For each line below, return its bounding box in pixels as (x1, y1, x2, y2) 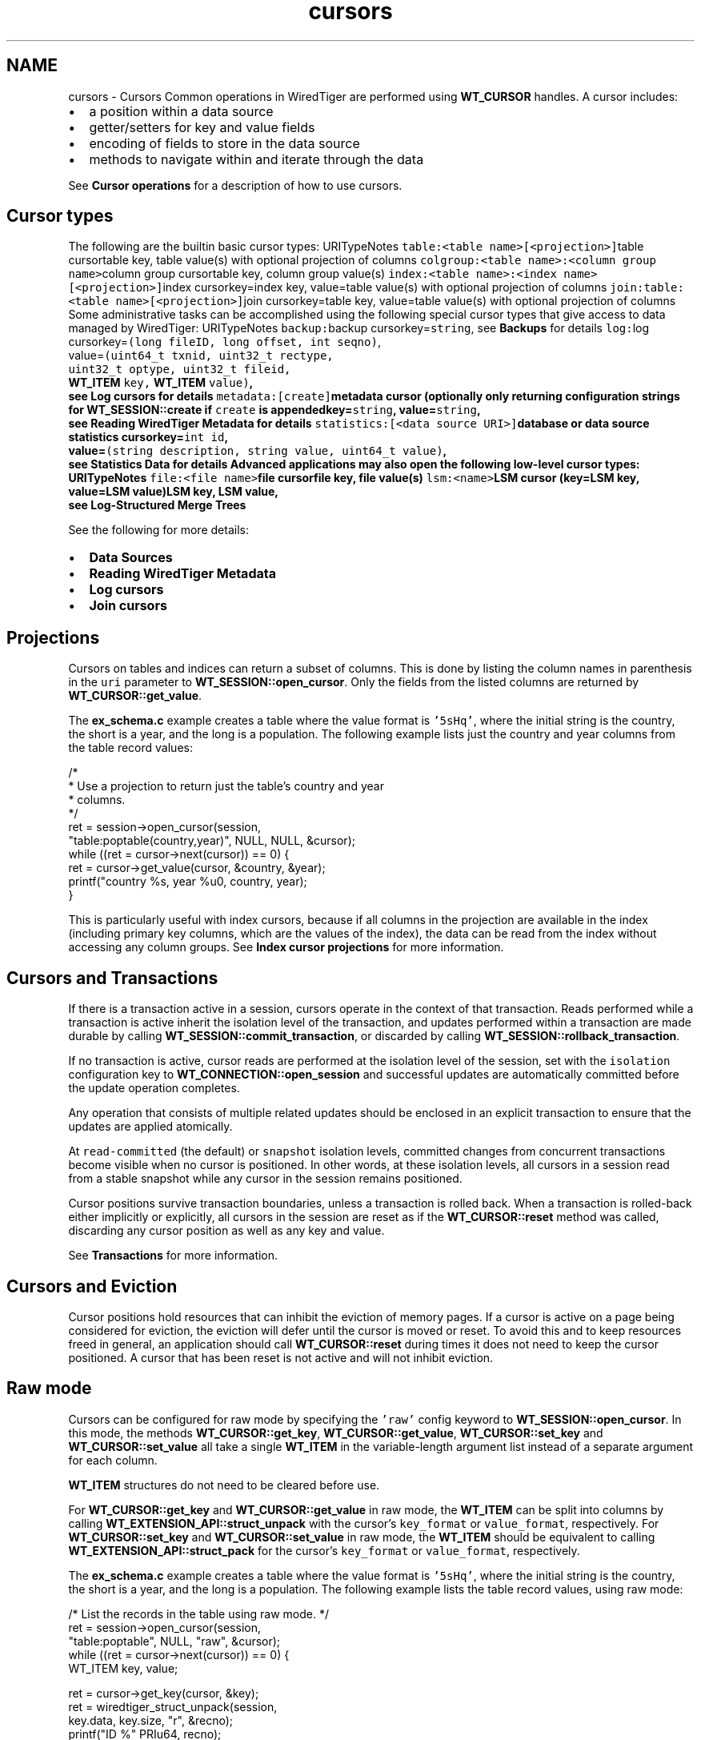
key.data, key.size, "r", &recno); (68, 1713, 234, 1727)
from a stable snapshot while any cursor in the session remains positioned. (68, 1171, 463, 1186)
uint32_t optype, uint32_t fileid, (68, 363, 291, 376)
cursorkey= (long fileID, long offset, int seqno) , (68, 335, 381, 349)
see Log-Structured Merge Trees (68, 498, 246, 512)
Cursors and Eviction (6, 1276, 178, 1296)
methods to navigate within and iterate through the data (89, 151, 424, 167)
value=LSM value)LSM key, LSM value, (68, 484, 279, 499)
